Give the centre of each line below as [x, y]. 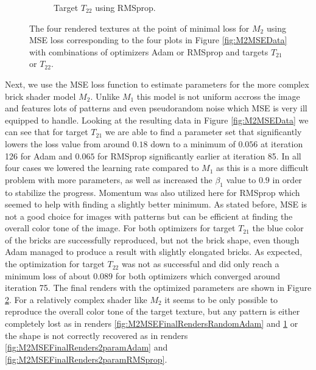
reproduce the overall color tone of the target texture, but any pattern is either [153, 311]
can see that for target [47, 132]
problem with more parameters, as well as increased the [109, 179]
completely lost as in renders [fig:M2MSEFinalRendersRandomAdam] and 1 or [152, 323]
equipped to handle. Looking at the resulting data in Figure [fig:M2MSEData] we [157, 120]
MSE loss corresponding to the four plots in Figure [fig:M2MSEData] [158, 40]
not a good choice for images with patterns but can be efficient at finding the [149, 216]
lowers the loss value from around [67, 143]
